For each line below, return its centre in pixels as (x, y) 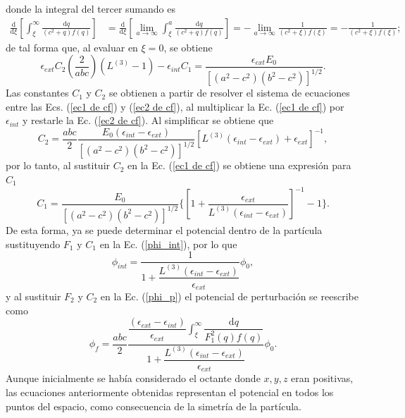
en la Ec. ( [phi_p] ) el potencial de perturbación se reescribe (229, 296)
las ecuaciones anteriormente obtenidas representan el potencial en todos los (170, 392)
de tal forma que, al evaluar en (72, 47)
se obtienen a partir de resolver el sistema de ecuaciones (229, 93)
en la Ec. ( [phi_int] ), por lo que (168, 244)
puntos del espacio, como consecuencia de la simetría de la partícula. (154, 406)
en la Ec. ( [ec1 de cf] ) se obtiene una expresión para (239, 165)
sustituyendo (33, 244)
